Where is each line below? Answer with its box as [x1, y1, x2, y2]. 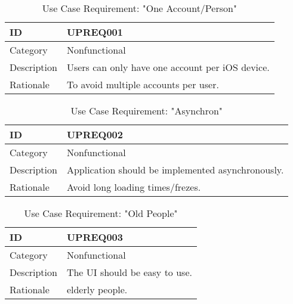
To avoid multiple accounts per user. [66, 77, 219, 91]
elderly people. [66, 283, 128, 296]
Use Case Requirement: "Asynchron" [70, 104, 223, 117]
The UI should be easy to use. [66, 265, 192, 279]
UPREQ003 [66, 230, 123, 244]
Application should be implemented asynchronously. [66, 163, 284, 176]
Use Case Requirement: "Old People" [24, 206, 178, 220]
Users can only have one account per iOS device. [66, 60, 270, 74]
